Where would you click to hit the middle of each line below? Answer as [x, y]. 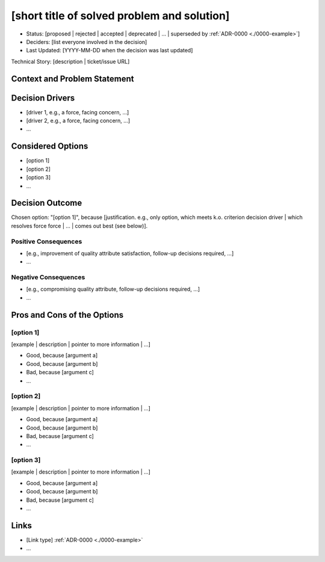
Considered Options [50, 147]
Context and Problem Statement [73, 79]
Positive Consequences [47, 241]
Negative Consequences [48, 277]
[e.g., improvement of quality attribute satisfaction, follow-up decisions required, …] [130, 253]
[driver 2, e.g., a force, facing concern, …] [78, 121]
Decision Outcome [47, 203]
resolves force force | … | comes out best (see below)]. [79, 226]
